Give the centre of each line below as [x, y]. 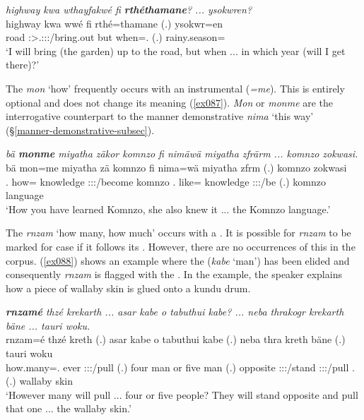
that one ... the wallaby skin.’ [69, 408]
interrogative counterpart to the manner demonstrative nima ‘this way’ [160, 116]
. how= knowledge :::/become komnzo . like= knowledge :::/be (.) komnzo [166, 181]
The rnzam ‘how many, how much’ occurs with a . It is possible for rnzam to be [178, 233]
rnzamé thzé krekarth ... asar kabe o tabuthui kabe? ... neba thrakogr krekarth [175, 312]
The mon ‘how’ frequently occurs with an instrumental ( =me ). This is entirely [175, 88]
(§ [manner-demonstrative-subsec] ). [80, 130]
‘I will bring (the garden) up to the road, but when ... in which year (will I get [176, 50]
